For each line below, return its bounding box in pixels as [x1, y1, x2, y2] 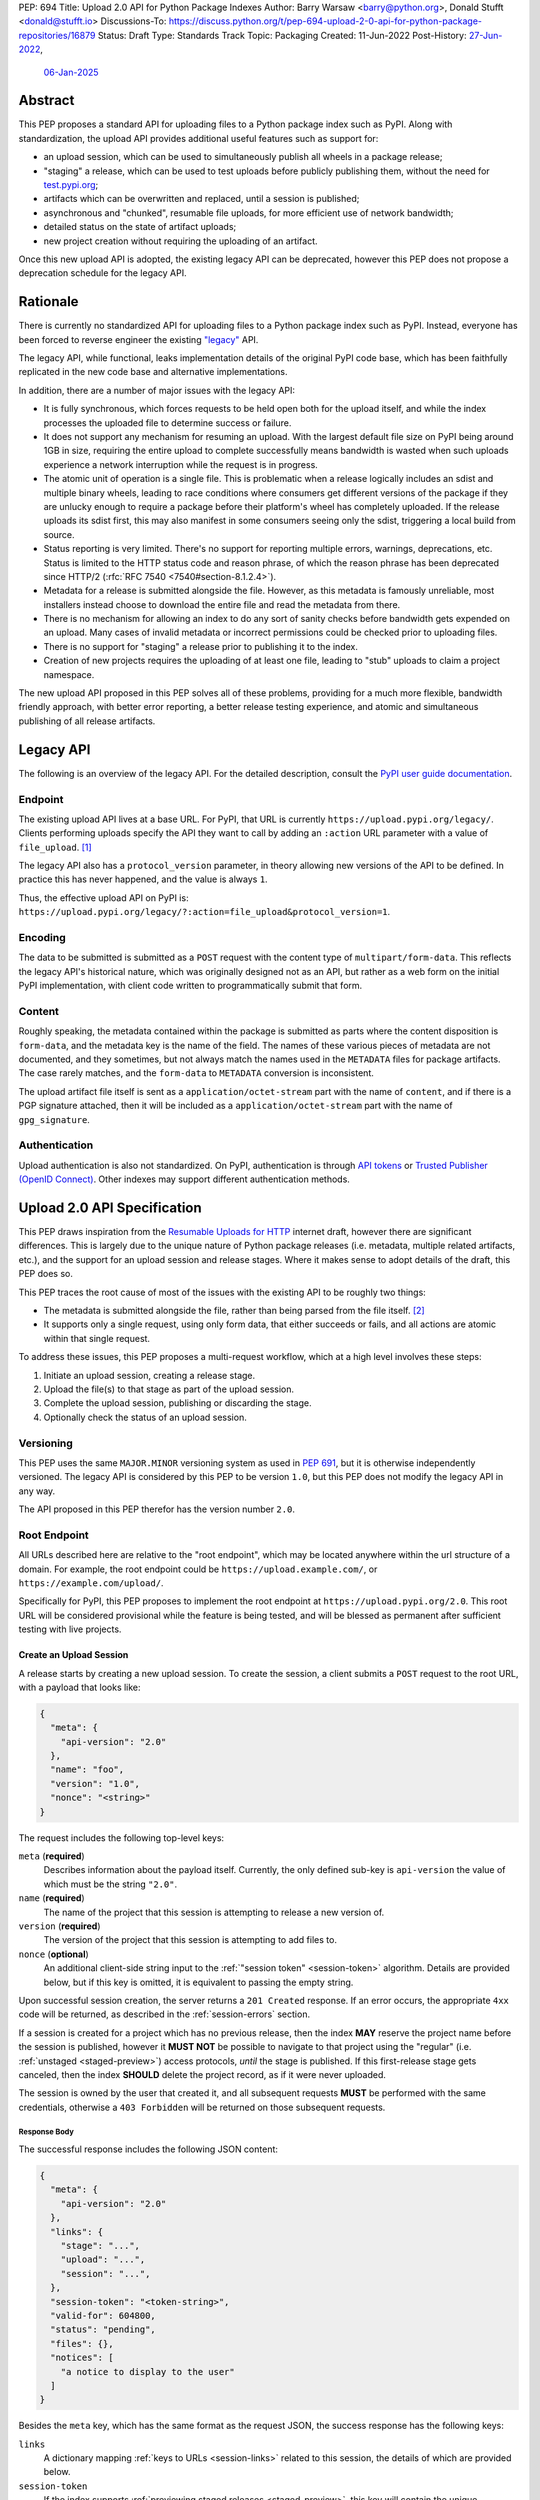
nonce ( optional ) [18, 1948, 89, 1960]
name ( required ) [18, 1892, 85, 1904]
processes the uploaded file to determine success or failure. [43, 416, 292, 429]
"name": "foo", [50, 1764, 125, 1775]
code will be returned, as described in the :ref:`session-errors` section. [18, 2008, 310, 2020]
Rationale [18, 293, 79, 310]
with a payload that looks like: [18, 1681, 141, 1693]
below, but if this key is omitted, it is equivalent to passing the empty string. [43, 1976, 354, 1988]
